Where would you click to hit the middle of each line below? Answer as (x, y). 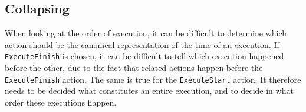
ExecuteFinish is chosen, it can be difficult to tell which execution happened (144, 56)
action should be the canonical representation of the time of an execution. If (142, 44)
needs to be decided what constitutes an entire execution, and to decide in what (149, 91)
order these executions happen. (61, 102)
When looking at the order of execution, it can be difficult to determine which (146, 33)
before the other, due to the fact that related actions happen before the (134, 68)
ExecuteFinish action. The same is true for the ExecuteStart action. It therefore (153, 79)
